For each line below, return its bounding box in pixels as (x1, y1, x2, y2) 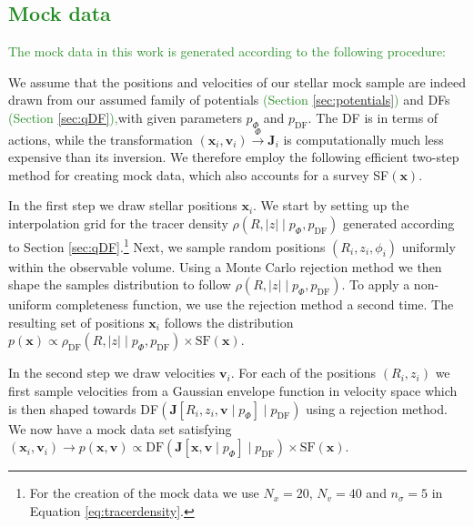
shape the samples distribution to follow (8, 275, 231, 294)
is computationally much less (283, 129, 444, 148)
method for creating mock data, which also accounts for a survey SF (8, 165, 389, 184)
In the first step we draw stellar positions (8, 196, 237, 215)
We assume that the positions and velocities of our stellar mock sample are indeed (8, 72, 467, 91)
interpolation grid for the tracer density (8, 213, 228, 232)
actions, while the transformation (8, 129, 193, 148)
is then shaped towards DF (8, 399, 159, 418)
